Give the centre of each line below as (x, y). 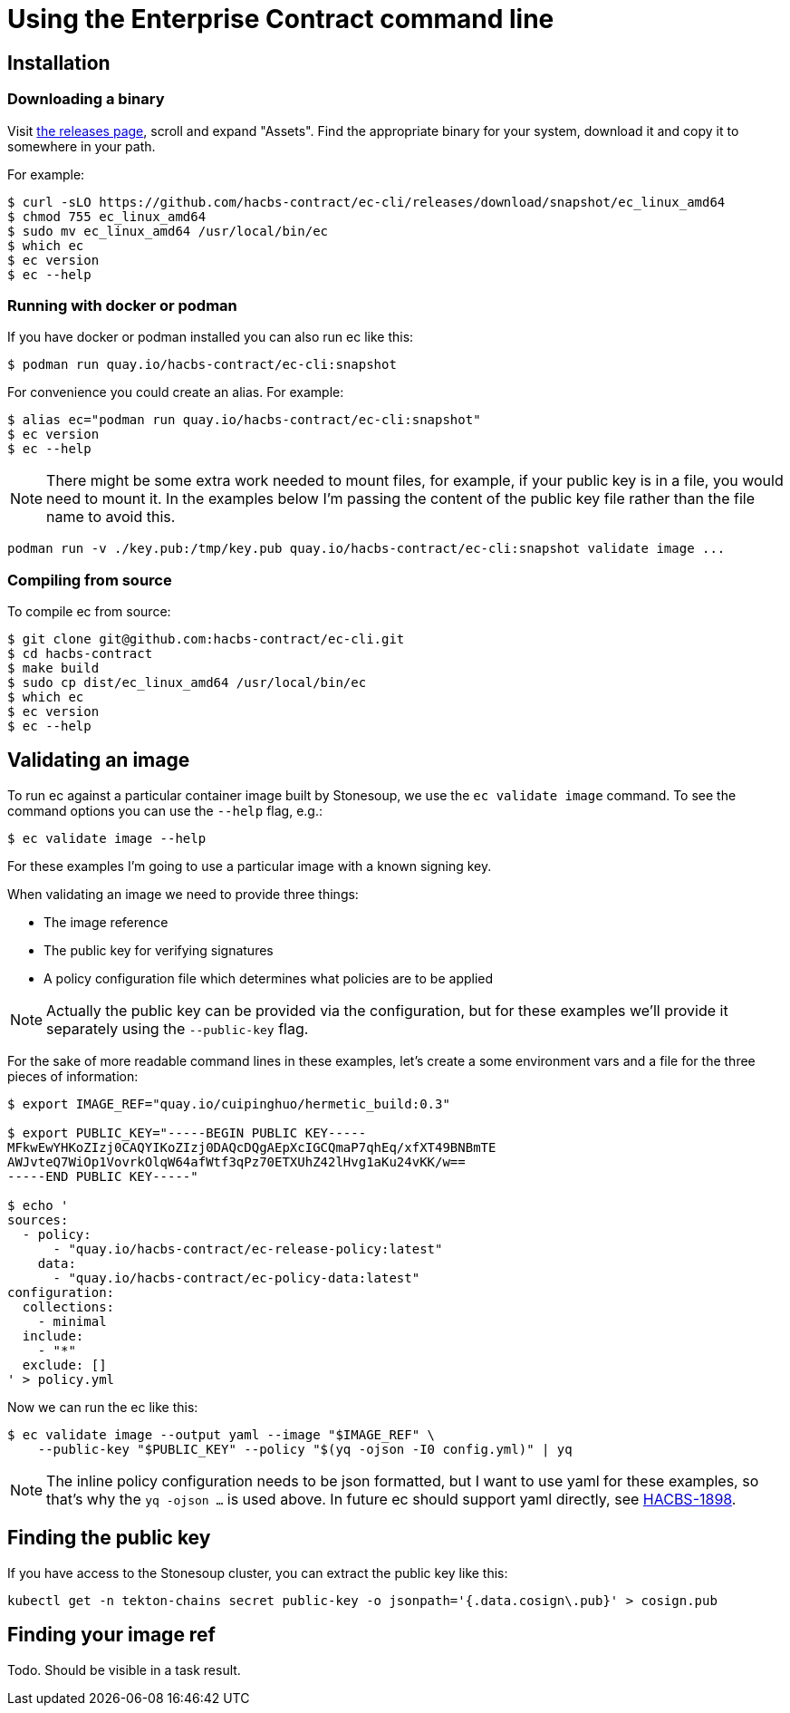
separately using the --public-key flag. (178, 1028)
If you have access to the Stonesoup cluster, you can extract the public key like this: (258, 1573)
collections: (68, 1307)
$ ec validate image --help (107, 838)
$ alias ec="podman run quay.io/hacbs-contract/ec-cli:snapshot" (244, 420)
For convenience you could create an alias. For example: (176, 392)
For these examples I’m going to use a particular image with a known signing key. (250, 866)
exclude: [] (64, 1365)
